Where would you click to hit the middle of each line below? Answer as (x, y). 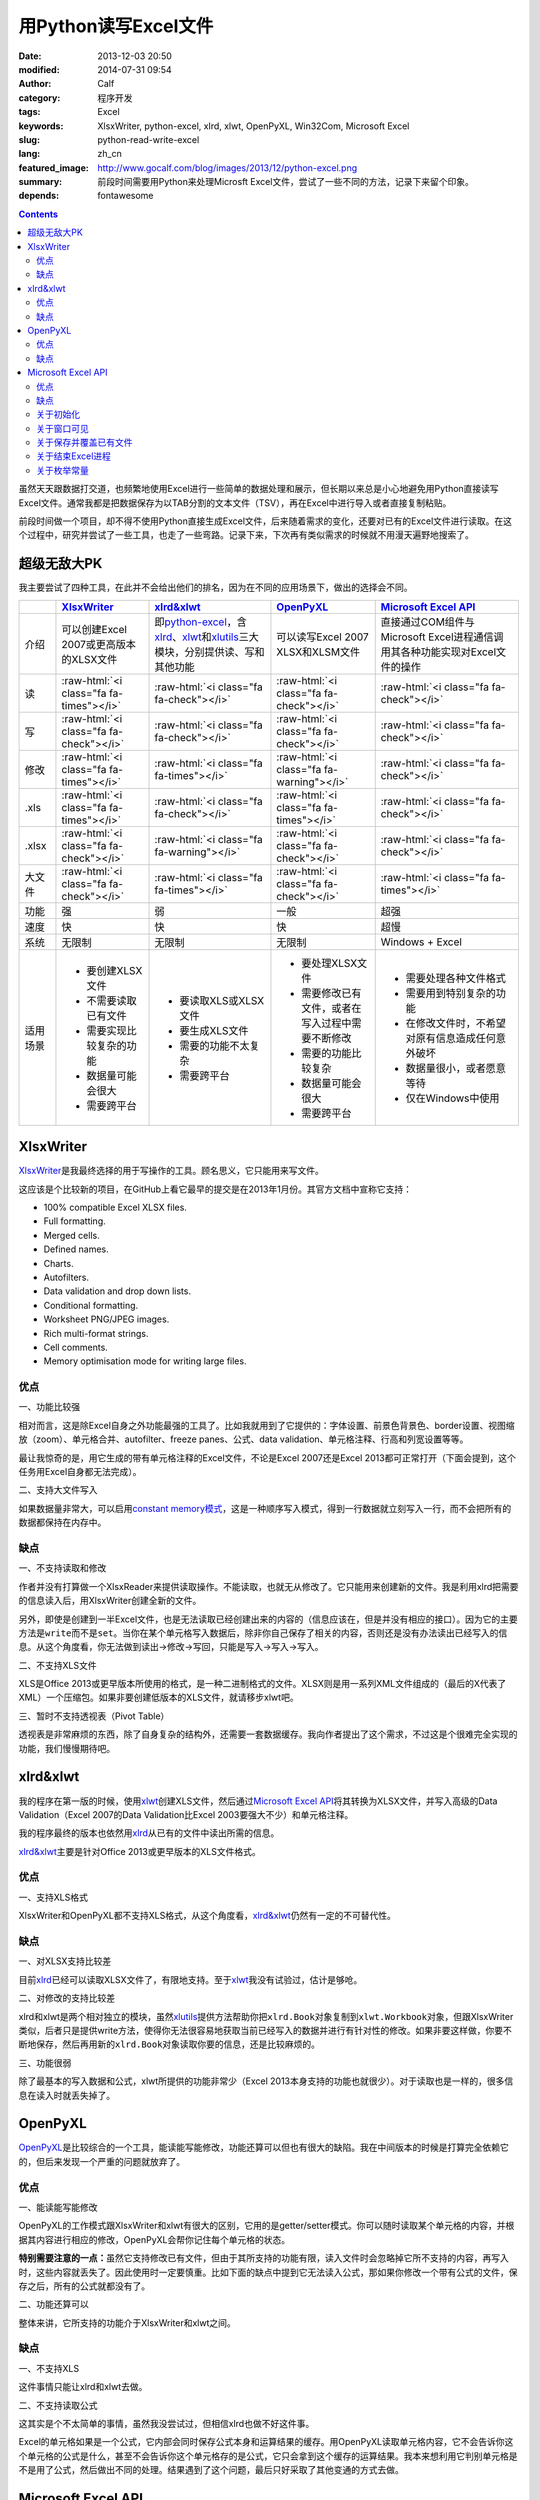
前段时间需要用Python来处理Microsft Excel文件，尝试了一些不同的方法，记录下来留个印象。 (285, 182)
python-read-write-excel (148, 139)
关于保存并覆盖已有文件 (84, 442)
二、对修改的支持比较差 (66, 1998)
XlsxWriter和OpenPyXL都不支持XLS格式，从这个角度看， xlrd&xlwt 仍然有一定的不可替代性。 (207, 1916)
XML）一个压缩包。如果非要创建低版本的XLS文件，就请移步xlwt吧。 (158, 1697)
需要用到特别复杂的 (451, 993)
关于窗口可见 (62, 428)
